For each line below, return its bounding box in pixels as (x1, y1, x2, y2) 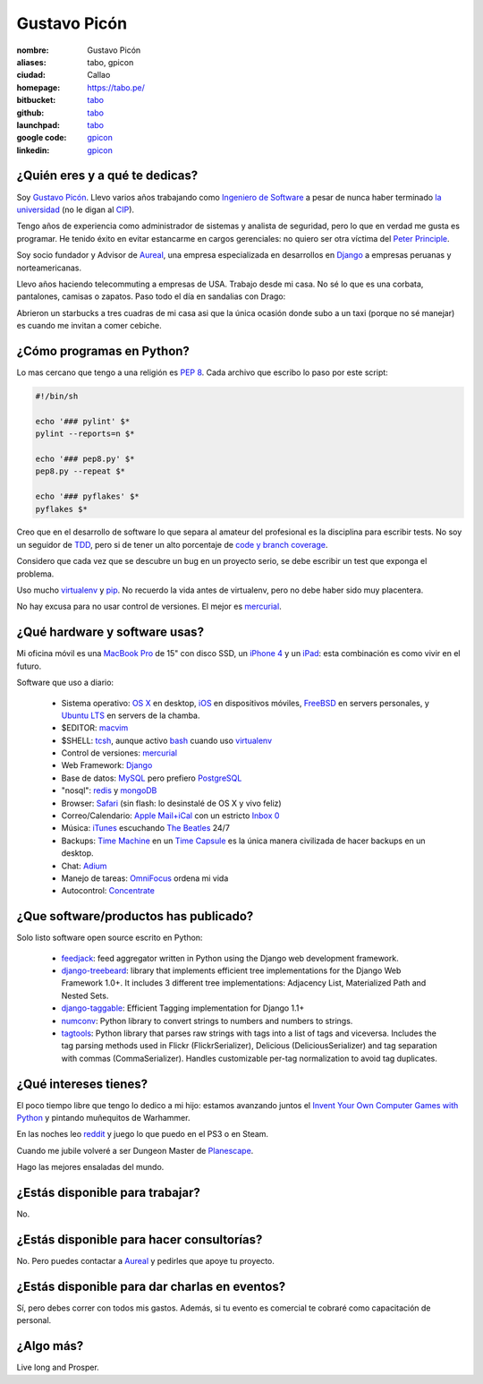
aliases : (16, 56, 47, 67)
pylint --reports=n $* (35, 429, 135, 439)
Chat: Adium (61, 860, 107, 871)
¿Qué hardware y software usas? (16, 625, 205, 640)
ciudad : (16, 70, 47, 81)
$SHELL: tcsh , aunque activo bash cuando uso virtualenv (61, 735, 273, 746)
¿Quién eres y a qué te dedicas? (16, 168, 199, 184)
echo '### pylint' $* (35, 416, 131, 426)
